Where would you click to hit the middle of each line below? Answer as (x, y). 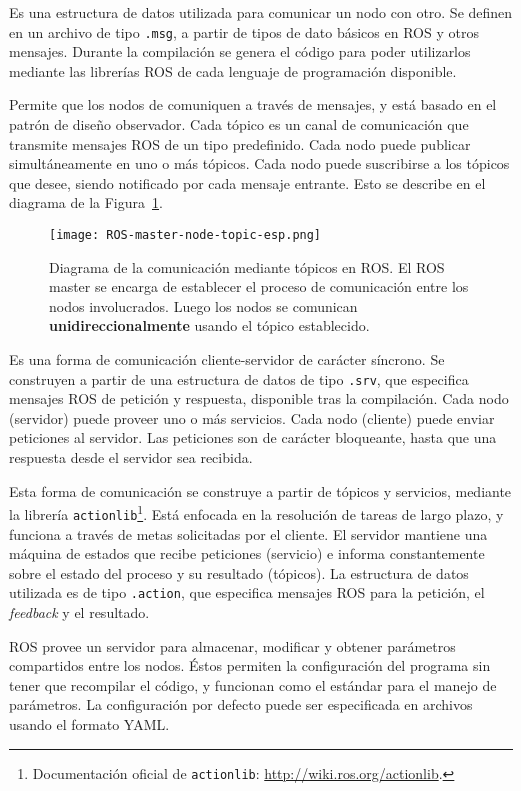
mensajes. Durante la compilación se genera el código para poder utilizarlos (240, 51)
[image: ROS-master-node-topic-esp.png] (185, 235)
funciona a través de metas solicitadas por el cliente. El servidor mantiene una (248, 533)
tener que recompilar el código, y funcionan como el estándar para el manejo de (253, 684)
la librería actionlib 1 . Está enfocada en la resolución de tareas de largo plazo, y (256, 512)
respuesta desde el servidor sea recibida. (131, 457)
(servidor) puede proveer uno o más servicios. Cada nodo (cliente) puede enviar (252, 417)
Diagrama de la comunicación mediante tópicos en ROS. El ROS (247, 266)
